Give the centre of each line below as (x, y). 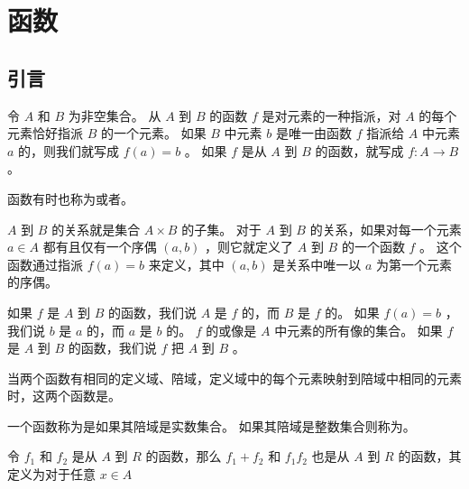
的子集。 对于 (221, 229)
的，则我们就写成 (69, 150)
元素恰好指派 (45, 133)
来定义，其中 (186, 264)
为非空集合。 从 (115, 115)
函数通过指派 (45, 264)
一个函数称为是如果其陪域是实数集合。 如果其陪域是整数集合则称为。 (212, 425)
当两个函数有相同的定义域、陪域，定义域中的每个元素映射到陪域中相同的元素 (234, 378)
